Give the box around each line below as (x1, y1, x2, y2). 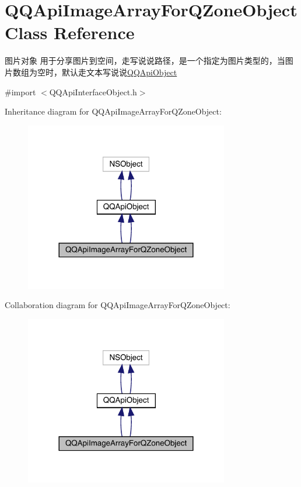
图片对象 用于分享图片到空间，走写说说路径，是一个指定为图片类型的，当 (5, 54, 285, 67)
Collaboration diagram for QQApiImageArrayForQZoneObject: (5, 299, 230, 311)
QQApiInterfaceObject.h (49, 85, 137, 98)
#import (5, 85, 36, 98)
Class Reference (5, 20, 135, 44)
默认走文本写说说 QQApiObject (61, 65, 177, 78)
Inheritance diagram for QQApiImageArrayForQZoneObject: (5, 105, 222, 118)
